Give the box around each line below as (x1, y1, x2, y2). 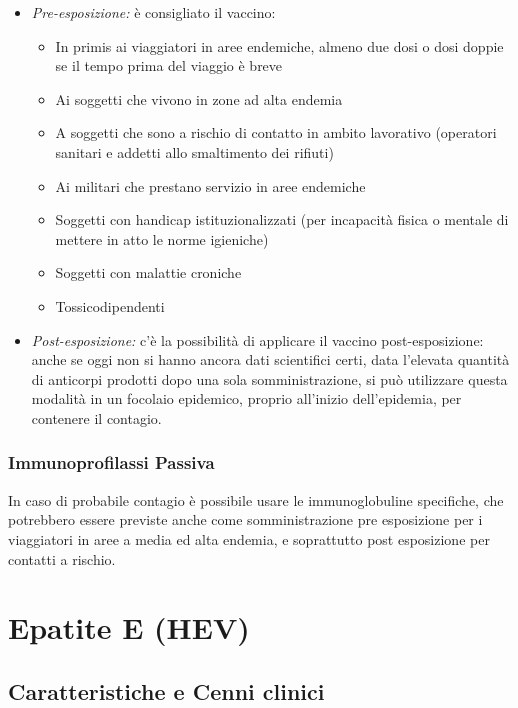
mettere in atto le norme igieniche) (55, 228, 269, 249)
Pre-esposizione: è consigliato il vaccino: (31, 2, 276, 22)
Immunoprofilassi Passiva (8, 450, 215, 475)
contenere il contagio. (31, 407, 162, 428)
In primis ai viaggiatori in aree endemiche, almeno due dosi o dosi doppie (55, 35, 504, 56)
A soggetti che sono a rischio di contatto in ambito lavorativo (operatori (55, 122, 497, 143)
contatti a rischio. (8, 548, 116, 569)
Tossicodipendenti (55, 295, 165, 316)
